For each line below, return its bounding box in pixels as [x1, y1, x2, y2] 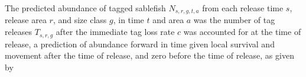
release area [5, 14, 47, 26]
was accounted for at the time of [183, 25, 301, 38]
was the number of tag [193, 14, 275, 26]
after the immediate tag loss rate [56, 25, 175, 38]
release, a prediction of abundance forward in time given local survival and [5, 37, 275, 50]
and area [152, 14, 184, 26]
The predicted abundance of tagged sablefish [5, 2, 166, 14]
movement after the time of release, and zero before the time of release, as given [5, 49, 294, 62]
